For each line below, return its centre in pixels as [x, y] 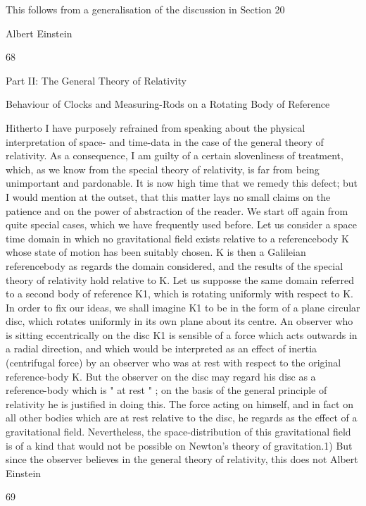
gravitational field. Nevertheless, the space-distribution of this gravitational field [178, 432]
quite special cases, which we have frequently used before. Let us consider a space [181, 224]
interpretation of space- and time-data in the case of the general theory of [165, 141]
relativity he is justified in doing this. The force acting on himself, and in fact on [179, 403]
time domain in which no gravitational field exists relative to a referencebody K [177, 238]
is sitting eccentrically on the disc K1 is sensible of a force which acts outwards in [182, 334]
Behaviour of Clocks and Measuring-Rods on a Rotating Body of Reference [168, 104]
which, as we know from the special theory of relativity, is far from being [163, 169]
